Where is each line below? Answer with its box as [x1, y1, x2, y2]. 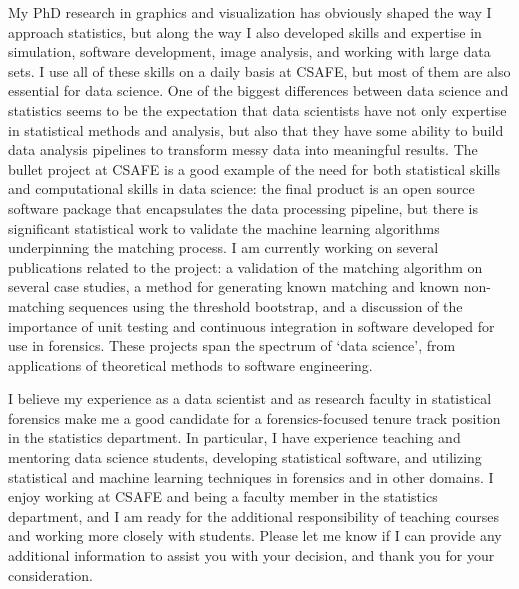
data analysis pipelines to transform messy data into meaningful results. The [8, 139, 478, 160]
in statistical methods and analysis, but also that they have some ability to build [8, 119, 504, 140]
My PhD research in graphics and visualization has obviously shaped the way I [8, 2, 492, 22]
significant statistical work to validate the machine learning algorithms [8, 217, 440, 238]
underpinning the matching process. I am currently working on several [8, 237, 439, 258]
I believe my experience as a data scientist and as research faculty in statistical [8, 388, 492, 409]
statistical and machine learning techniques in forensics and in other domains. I [8, 466, 494, 487]
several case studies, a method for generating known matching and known [8, 276, 460, 297]
